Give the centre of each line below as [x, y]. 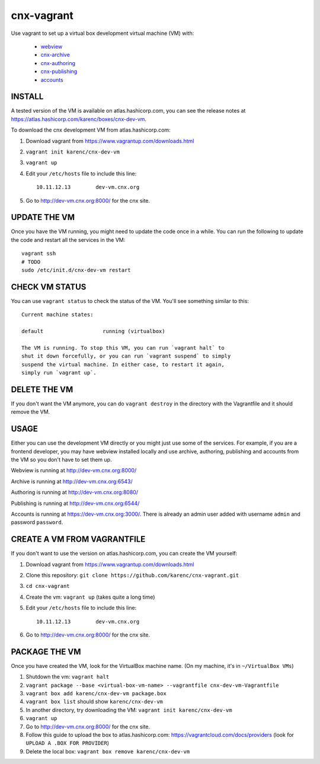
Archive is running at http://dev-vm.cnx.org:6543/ [72, 481]
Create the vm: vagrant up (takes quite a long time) [90, 597]
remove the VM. [31, 412]
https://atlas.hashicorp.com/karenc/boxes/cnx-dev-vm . [79, 119]
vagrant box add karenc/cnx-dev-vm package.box [96, 694]
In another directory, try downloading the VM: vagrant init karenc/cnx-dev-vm [129, 710]
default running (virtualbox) [93, 331]
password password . [37, 522]
